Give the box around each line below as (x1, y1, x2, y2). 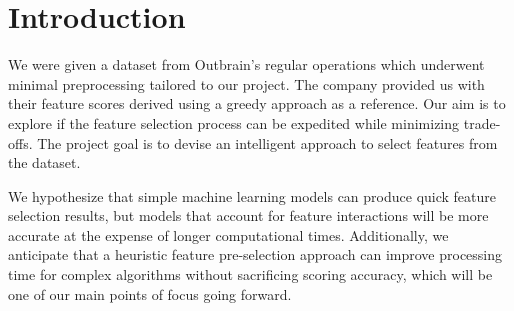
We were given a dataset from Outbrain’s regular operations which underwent (8, 54, 485, 75)
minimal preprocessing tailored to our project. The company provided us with (8, 73, 485, 94)
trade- (463, 112, 501, 133)
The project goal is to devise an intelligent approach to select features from (37, 132, 498, 153)
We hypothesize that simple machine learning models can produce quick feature (8, 185, 497, 206)
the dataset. (8, 152, 81, 173)
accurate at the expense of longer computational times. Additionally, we (8, 224, 449, 245)
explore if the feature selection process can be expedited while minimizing (8, 112, 460, 133)
